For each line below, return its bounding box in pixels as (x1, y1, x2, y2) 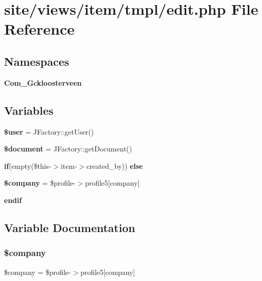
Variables (4, 102, 54, 118)
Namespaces (4, 53, 69, 69)
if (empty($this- (4, 160, 51, 171)
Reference (4, 18, 75, 39)
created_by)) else (86, 160, 143, 171)
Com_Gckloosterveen (4, 77, 82, 88)
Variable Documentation (4, 219, 135, 235)
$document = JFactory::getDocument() (4, 143, 132, 154)
